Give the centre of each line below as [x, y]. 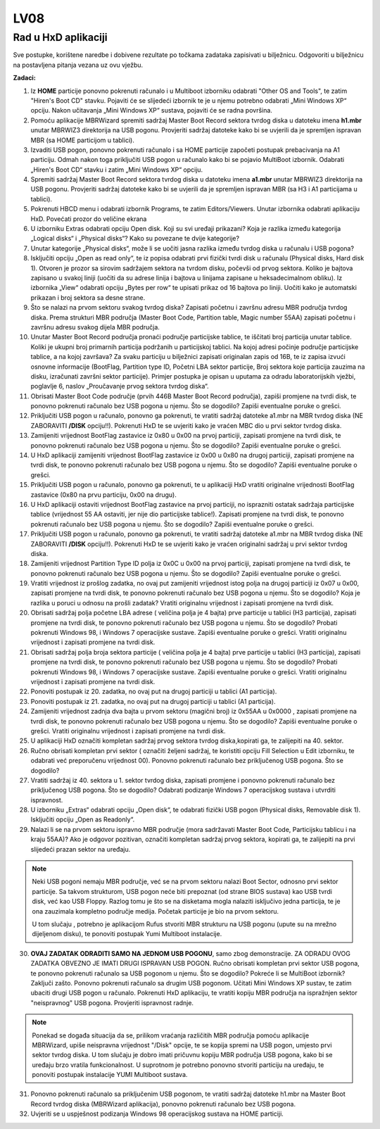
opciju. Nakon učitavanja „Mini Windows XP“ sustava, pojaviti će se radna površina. [151, 111]
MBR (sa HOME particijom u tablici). [83, 140]
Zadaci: [25, 78]
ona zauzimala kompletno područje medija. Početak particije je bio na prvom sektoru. [156, 911]
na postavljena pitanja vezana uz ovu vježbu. [78, 65]
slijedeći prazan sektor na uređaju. [81, 849]
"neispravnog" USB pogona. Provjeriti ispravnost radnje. [112, 1002]
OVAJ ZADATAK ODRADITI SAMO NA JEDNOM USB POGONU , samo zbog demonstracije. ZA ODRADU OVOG [191, 953]
